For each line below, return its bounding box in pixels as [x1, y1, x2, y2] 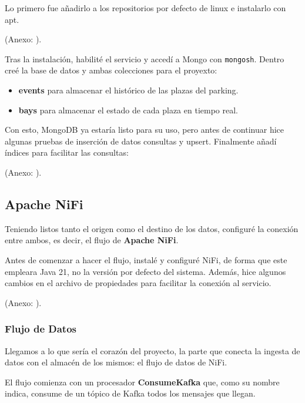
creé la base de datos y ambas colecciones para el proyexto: [5, 64, 217, 76]
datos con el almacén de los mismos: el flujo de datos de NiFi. [5, 356, 227, 368]
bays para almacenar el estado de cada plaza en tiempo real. [18, 103, 238, 116]
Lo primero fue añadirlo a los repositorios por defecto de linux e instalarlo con [5, 2, 286, 14]
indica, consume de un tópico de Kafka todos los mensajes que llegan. [5, 387, 256, 399]
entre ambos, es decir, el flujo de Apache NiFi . [5, 234, 179, 246]
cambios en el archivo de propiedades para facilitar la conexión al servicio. [5, 277, 272, 289]
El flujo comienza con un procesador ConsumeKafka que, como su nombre [5, 375, 280, 388]
